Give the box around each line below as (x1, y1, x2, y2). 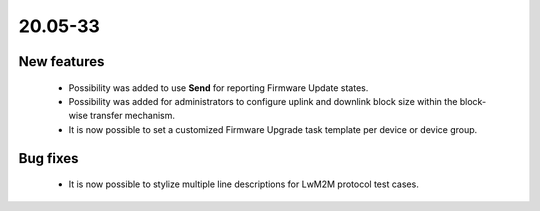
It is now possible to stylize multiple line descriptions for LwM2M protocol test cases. (68, 178, 419, 190)
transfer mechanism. (90, 110, 175, 122)
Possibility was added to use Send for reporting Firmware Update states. (68, 81, 369, 94)
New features (18, 53, 105, 70)
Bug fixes (18, 150, 79, 167)
